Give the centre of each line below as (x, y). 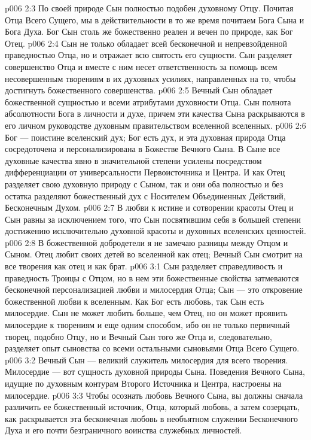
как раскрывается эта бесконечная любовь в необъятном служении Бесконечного (152, 418)
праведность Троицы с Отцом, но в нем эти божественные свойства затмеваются (152, 277)
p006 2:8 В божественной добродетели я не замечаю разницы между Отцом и (147, 242)
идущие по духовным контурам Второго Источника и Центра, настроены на (143, 383)
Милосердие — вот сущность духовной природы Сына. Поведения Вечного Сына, (155, 371)
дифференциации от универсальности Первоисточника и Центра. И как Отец (145, 172)
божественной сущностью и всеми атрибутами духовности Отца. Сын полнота (148, 101)
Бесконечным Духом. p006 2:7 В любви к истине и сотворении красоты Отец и (149, 207)
